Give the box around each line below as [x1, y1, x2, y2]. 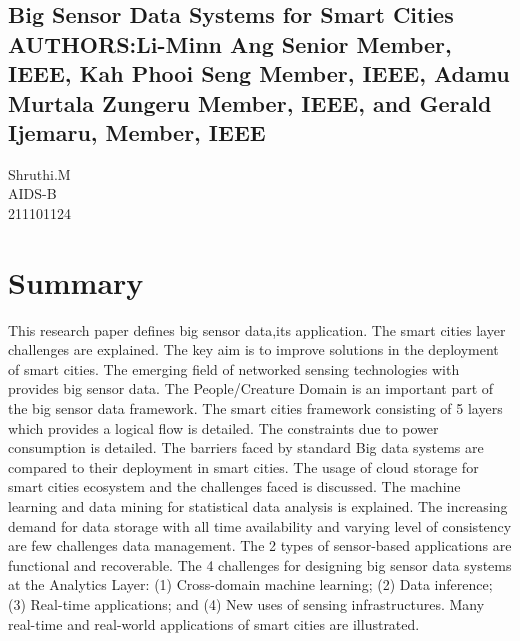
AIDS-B [8, 183, 57, 204]
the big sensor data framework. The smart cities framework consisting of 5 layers [8, 398, 503, 419]
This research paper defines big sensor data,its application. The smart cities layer [8, 319, 506, 340]
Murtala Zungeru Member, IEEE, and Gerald [8, 87, 492, 118]
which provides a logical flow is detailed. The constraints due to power [8, 417, 439, 438]
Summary [8, 261, 144, 302]
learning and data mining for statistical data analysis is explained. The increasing [8, 496, 508, 517]
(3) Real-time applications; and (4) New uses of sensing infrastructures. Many [8, 593, 485, 614]
